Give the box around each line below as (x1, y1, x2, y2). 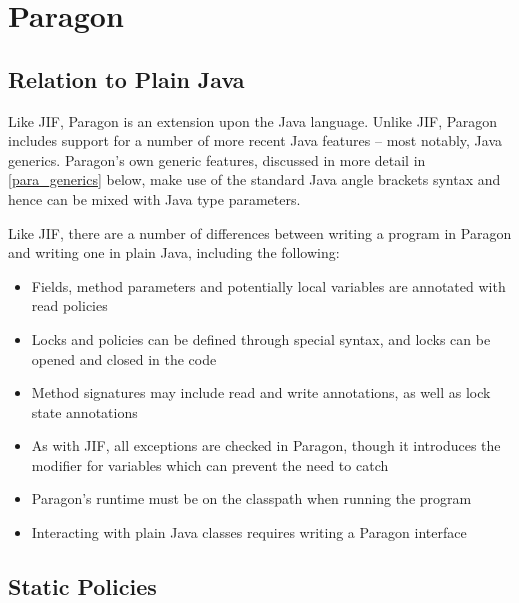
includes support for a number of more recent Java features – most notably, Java (8, 130, 503, 151)
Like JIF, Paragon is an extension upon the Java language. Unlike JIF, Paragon (8, 110, 498, 131)
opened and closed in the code (31, 348, 217, 369)
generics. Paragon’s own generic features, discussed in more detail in (8, 149, 426, 170)
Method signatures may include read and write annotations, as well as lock (31, 382, 491, 403)
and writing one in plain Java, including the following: (8, 242, 340, 263)
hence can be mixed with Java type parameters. (8, 188, 301, 209)
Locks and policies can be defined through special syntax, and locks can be (31, 328, 491, 349)
